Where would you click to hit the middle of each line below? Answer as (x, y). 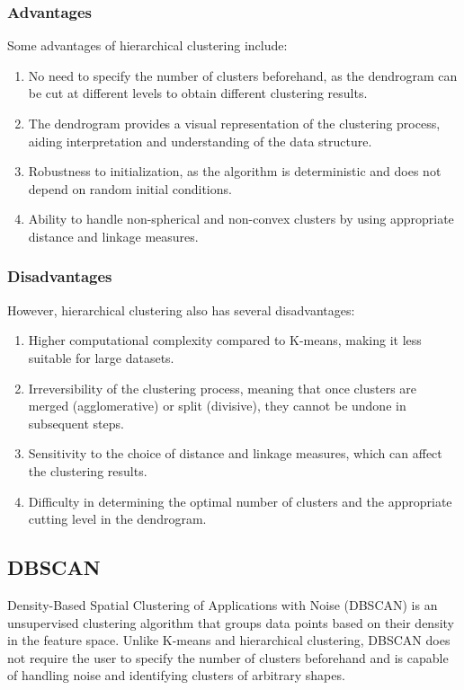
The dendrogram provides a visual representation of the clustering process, (234, 123)
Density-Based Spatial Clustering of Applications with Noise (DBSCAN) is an (223, 604)
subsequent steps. (76, 423)
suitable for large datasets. (101, 357)
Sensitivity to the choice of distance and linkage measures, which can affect (235, 453)
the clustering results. (88, 470)
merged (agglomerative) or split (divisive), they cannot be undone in (217, 406)
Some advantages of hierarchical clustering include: (147, 45)
